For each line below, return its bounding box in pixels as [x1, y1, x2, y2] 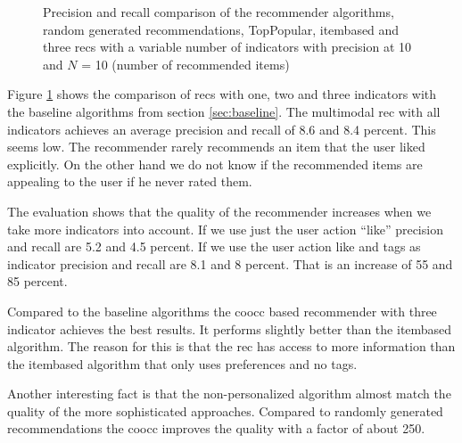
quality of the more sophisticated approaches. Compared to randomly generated [7, 401, 443, 420]
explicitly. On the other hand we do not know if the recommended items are [7, 154, 423, 173]
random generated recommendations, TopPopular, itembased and [43, 20, 400, 38]
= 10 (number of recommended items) [81, 54, 290, 73]
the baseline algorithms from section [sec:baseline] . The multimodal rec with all [7, 102, 441, 120]
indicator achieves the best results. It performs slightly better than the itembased [7, 319, 452, 338]
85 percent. [7, 272, 68, 291]
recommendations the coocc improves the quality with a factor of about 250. [7, 419, 425, 438]
